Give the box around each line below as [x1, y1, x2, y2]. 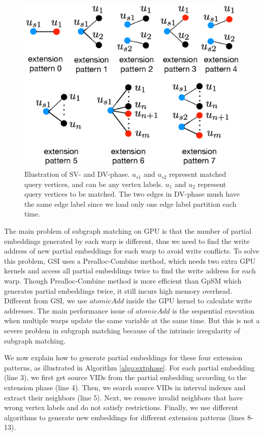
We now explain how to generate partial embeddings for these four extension [4, 352, 243, 363]
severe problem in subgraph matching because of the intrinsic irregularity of [4, 325, 240, 335]
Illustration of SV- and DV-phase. [24, 169, 130, 179]
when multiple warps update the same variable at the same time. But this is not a [4, 315, 260, 326]
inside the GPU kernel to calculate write [126, 295, 252, 306]
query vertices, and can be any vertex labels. [24, 178, 163, 189]
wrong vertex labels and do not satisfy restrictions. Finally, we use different [4, 402, 239, 413]
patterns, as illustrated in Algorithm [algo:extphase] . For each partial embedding [4, 362, 255, 372]
